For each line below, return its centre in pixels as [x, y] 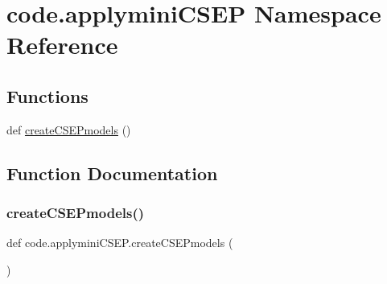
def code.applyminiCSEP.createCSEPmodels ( [120, 243]
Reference [62, 45]
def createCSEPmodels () [69, 129]
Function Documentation [112, 173]
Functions [47, 95]
